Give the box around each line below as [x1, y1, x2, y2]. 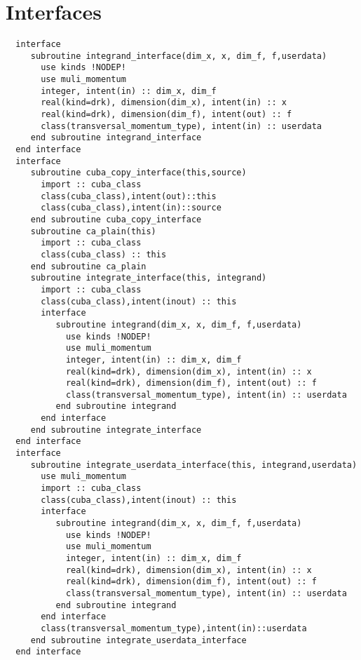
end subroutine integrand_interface [30, 133, 202, 143]
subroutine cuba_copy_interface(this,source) [30, 168, 247, 178]
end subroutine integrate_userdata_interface [30, 635, 247, 645]
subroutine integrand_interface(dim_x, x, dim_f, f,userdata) [30, 50, 327, 61]
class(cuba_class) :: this [41, 249, 167, 260]
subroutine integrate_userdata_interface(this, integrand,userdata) [30, 459, 357, 470]
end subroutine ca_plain [30, 261, 147, 271]
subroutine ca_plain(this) [30, 226, 156, 236]
